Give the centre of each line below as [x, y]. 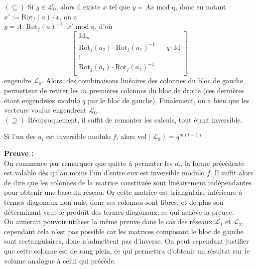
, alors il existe [78, 6]
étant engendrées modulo [42, 100]
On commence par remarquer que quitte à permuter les [88, 163]
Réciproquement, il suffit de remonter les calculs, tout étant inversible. [135, 119]
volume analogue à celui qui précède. [60, 260]
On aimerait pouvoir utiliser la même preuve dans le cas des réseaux [108, 221]
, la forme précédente [212, 163]
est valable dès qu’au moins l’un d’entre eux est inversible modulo [104, 173]
